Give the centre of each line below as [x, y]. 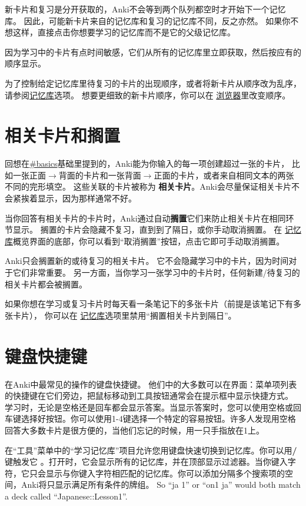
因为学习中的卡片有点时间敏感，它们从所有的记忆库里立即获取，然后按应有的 [153, 52]
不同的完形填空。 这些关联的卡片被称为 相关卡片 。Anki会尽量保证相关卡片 [148, 186]
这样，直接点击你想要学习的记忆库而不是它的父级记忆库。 [124, 32]
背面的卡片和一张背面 [100, 175]
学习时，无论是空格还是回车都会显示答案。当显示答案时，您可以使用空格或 [149, 407]
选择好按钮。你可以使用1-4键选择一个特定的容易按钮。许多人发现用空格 [158, 419]
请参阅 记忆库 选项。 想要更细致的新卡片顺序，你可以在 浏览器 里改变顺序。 [148, 95]
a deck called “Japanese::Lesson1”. [66, 496]
